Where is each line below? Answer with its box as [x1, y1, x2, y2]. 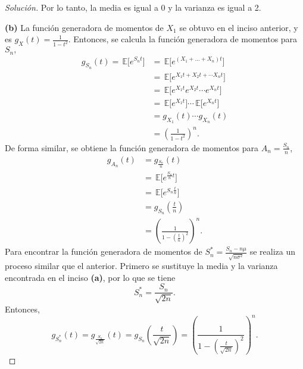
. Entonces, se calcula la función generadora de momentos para [68, 33, 298, 45]
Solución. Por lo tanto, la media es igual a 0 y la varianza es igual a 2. [5, 1, 261, 13]
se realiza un [249, 245, 296, 258]
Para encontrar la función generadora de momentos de [5, 245, 202, 258]
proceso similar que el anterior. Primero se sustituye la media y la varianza [5, 259, 278, 272]
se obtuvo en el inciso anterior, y [179, 21, 298, 33]
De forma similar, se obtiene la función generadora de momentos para [5, 141, 259, 154]
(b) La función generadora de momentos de [5, 21, 164, 33]
